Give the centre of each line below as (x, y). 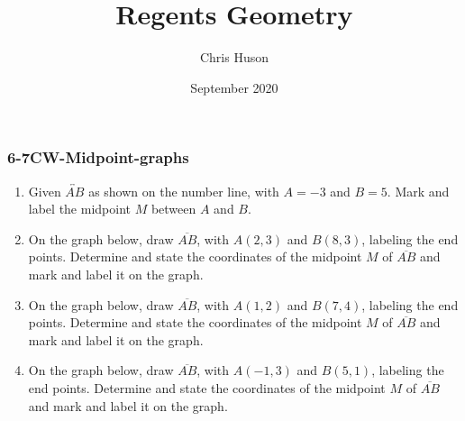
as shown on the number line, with (184, 191)
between (173, 209)
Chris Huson (234, 57)
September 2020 (234, 87)
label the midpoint (79, 209)
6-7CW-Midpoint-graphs (98, 157)
